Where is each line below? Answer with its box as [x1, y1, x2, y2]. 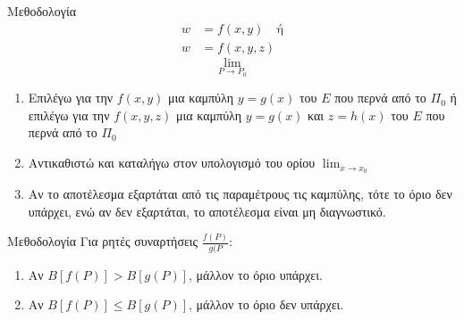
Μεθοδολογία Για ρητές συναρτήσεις [7, 232, 198, 250]
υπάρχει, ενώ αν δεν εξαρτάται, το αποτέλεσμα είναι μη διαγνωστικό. [28, 201, 386, 220]
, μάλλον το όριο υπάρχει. [189, 265, 323, 283]
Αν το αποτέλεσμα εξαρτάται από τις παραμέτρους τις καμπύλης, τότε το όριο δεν [28, 184, 452, 202]
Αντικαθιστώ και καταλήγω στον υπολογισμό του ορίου [28, 153, 316, 172]
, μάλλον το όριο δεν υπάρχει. [189, 295, 344, 314]
